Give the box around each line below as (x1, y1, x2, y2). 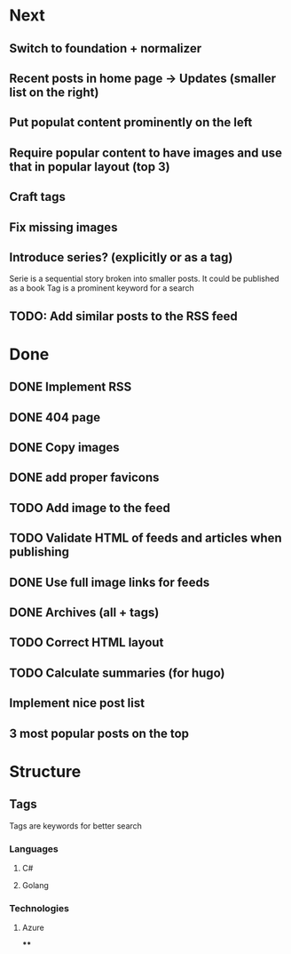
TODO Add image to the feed (9, 500, 171, 516)
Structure (9, 761, 82, 782)
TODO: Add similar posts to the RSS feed (9, 309, 238, 324)
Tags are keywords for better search (9, 820, 142, 831)
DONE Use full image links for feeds (9, 574, 210, 589)
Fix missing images (9, 220, 118, 235)
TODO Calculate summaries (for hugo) (9, 665, 225, 680)
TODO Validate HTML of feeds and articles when (9, 531, 282, 546)
